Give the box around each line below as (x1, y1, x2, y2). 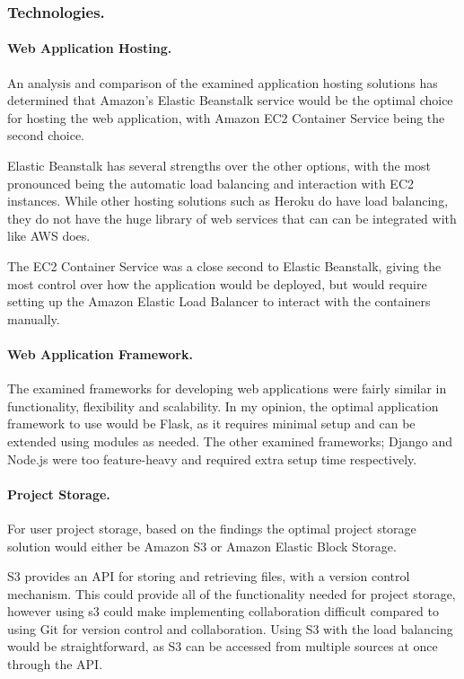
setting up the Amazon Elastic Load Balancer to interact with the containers (7, 292, 431, 311)
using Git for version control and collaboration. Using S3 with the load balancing (7, 619, 453, 638)
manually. (7, 309, 60, 328)
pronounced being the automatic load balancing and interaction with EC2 (7, 173, 414, 192)
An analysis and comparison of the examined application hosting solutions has (7, 73, 438, 92)
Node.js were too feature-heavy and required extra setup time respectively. (7, 449, 417, 468)
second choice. (7, 126, 85, 145)
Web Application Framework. (7, 344, 193, 363)
